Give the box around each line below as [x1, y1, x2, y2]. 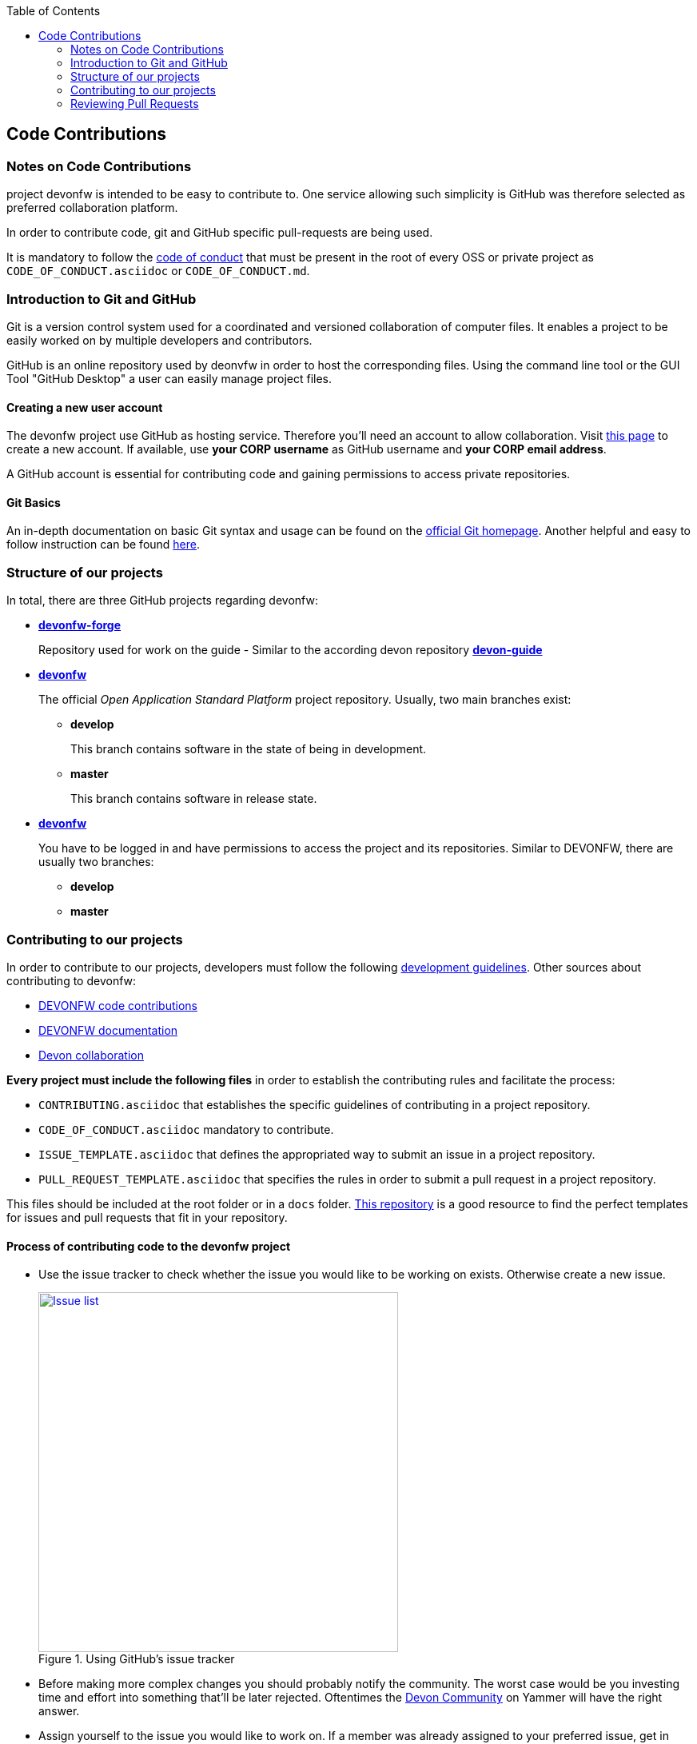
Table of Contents [6, 4, 101, 18]
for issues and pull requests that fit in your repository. [6, 1210, 288, 1224]
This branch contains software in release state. [70, 792, 317, 806]
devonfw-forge [38, 618, 121, 633]
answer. [38, 1704, 80, 1718]
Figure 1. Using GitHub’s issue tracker [38, 1652, 235, 1666]
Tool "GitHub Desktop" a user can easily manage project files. [6, 371, 333, 385]
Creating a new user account [6, 400, 163, 414]
